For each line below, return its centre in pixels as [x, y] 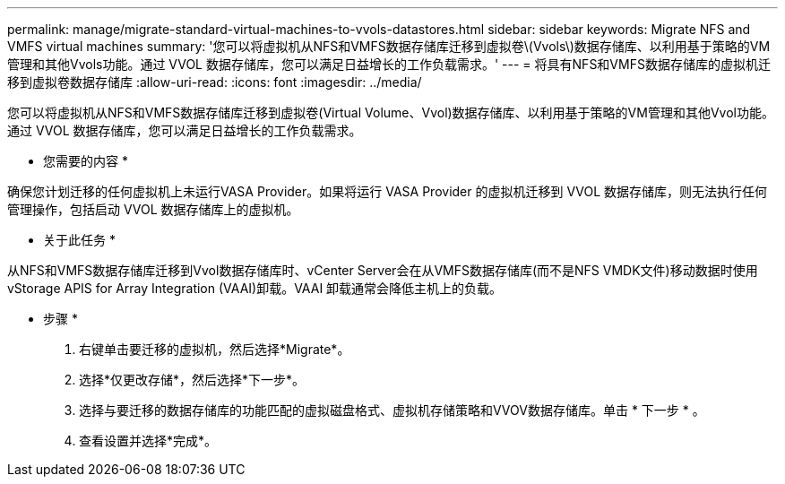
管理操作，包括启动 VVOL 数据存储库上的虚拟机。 [153, 209]
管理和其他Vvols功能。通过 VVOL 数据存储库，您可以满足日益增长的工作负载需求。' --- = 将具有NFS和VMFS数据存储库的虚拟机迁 [389, 64]
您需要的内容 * [86, 161]
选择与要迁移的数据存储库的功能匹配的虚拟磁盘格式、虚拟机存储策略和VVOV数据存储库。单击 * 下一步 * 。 [392, 410]
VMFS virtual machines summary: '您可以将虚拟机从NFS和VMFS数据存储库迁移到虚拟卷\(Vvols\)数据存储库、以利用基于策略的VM [389, 46]
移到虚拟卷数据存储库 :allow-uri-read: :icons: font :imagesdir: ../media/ [215, 82]
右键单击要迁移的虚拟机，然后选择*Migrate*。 [215, 349]
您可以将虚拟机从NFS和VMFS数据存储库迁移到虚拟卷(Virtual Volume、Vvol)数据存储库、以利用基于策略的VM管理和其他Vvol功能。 [391, 112]
